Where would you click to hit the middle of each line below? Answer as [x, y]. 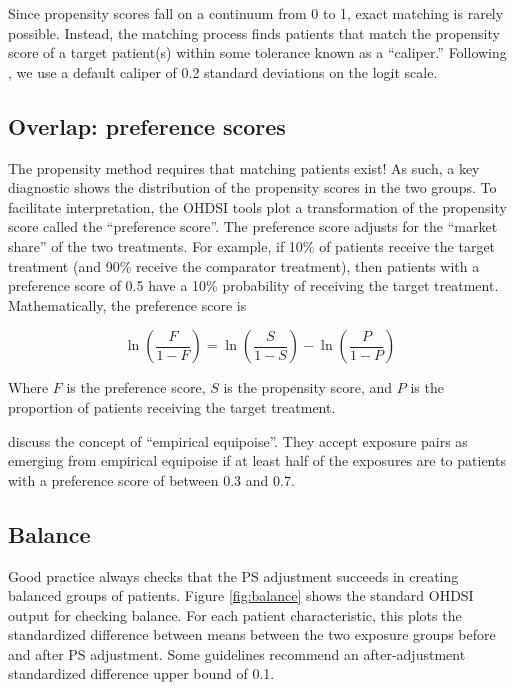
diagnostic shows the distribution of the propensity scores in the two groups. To [252, 187]
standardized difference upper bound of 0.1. [141, 673]
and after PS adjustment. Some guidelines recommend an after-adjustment [237, 653]
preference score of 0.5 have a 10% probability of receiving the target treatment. [253, 285]
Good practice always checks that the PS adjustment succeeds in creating [233, 575]
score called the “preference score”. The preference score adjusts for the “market [253, 226]
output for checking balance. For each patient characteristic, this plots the [235, 614]
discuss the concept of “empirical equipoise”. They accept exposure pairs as [238, 440]
